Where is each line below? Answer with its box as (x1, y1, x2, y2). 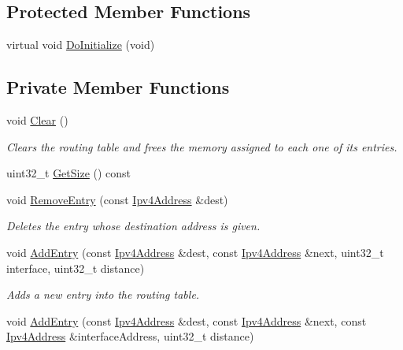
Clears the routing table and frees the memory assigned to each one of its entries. (6, 138, 397, 155)
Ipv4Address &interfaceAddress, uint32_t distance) (6, 328, 254, 344)
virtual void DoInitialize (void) (6, 36, 155, 53)
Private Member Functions (6, 75, 230, 99)
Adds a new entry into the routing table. (6, 286, 200, 303)
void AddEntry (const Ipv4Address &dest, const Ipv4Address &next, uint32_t (6, 244, 384, 260)
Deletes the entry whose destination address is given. (6, 218, 261, 234)
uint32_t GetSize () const (6, 165, 131, 181)
